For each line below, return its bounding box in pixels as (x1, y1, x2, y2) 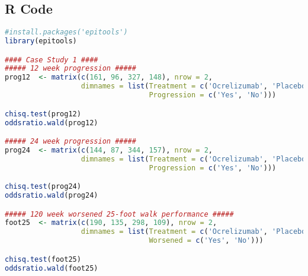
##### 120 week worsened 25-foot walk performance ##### (5, 210, 234, 218)
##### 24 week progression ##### (5, 137, 136, 146)
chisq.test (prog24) (5, 182, 81, 191)
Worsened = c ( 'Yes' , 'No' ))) (149, 236, 264, 245)
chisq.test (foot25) (5, 255, 81, 264)
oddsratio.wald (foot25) (5, 264, 98, 272)
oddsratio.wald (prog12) (5, 118, 98, 127)
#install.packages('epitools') (5, 28, 128, 37)
